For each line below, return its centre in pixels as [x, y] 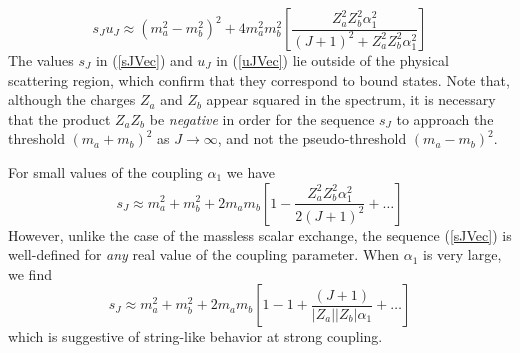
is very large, [462, 254]
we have [251, 171]
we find [30, 273]
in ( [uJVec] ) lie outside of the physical [332, 60]
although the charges [72, 99]
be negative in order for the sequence [262, 118]
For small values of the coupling [105, 171]
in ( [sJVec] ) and [144, 60]
